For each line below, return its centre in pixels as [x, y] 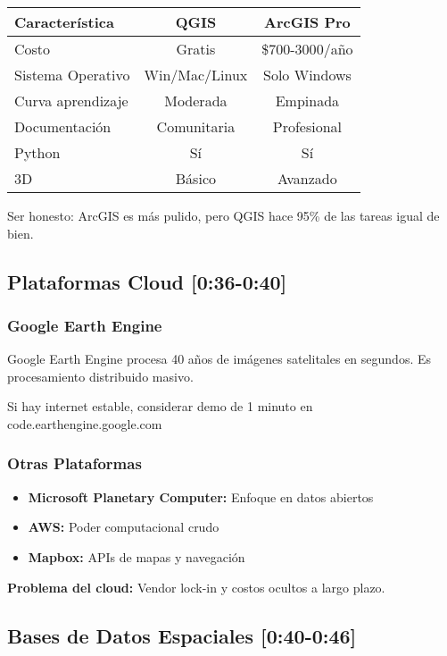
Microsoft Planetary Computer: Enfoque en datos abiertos [201, 496]
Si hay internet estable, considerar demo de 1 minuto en [160, 406]
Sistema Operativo [72, 75]
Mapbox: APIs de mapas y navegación [137, 556]
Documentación [63, 126]
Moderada [196, 101]
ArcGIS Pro [307, 22]
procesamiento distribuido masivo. [100, 376]
